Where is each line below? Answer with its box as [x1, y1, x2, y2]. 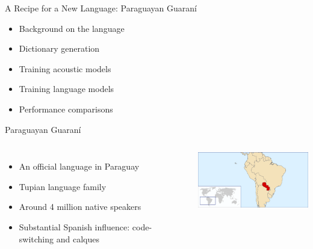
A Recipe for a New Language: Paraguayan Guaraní [5, 2, 197, 14]
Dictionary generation [19, 42, 100, 55]
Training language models [19, 82, 114, 95]
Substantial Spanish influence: [19, 220, 130, 233]
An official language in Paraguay [19, 160, 140, 173]
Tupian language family [19, 180, 107, 192]
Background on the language [19, 22, 125, 34]
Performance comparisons [19, 102, 113, 115]
